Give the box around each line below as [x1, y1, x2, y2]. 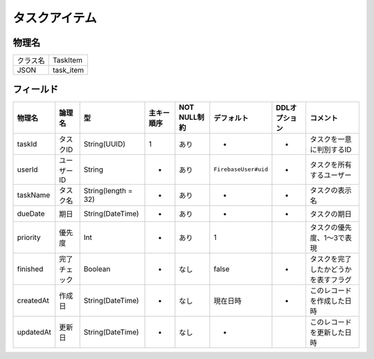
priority [17, 232, 41, 242]
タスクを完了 [310, 254, 353, 264]
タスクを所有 [310, 160, 353, 169]
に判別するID [310, 145, 353, 154]
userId [17, 165, 38, 174]
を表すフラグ [310, 275, 353, 284]
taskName [17, 190, 51, 200]
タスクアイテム [12, 10, 97, 26]
